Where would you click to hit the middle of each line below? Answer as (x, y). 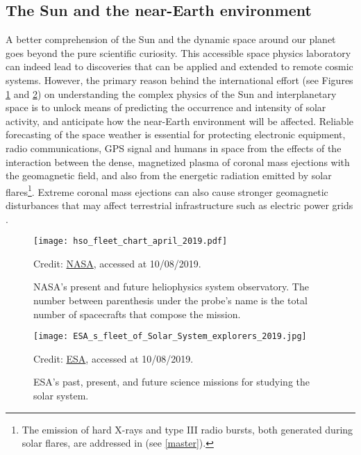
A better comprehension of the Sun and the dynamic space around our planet (171, 39)
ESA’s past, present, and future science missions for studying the (171, 382)
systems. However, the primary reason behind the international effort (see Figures (179, 80)
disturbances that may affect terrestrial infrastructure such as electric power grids (179, 205)
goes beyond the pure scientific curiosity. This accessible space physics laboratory (178, 52)
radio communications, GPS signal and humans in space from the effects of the (174, 148)
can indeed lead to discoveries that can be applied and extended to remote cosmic (179, 66)
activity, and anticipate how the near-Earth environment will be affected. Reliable (180, 121)
